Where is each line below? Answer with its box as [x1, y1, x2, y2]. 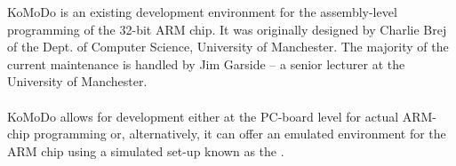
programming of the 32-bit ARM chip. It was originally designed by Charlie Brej [7, 20, 447, 38]
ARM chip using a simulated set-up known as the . [7, 141, 284, 160]
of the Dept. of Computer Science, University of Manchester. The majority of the [7, 37, 449, 56]
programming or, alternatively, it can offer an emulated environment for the [33, 124, 446, 143]
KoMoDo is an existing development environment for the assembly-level [7, 3, 397, 20]
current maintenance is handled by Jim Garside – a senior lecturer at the [7, 54, 405, 73]
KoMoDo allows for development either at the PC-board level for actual [7, 107, 399, 125]
